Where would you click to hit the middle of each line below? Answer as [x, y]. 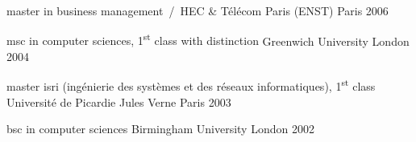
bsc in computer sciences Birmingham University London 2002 [160, 129]
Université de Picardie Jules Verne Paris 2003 [119, 101]
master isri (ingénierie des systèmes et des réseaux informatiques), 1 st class [191, 85]
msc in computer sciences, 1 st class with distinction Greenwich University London [208, 39]
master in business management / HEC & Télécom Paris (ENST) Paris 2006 [198, 10]
